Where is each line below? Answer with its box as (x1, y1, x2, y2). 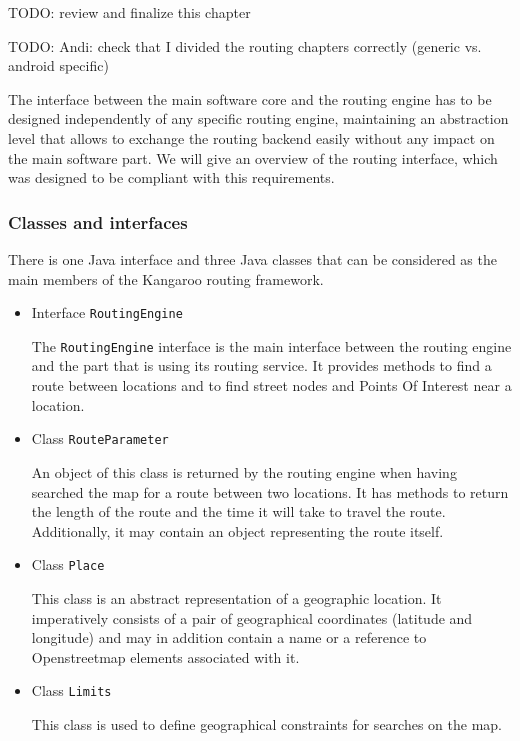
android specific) (8, 55, 109, 76)
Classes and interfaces (8, 209, 188, 234)
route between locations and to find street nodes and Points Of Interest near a (31, 375, 512, 396)
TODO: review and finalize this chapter (8, 2, 251, 22)
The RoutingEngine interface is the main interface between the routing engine (31, 335, 512, 356)
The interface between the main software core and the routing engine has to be (8, 88, 492, 109)
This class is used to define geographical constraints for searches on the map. (31, 713, 502, 734)
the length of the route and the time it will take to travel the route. (31, 501, 446, 522)
